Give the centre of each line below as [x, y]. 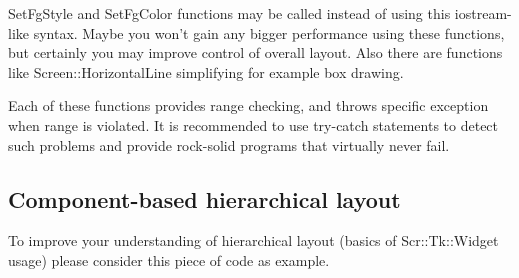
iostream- [483, 13]
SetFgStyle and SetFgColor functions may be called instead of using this [229, 13]
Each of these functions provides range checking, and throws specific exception [248, 105]
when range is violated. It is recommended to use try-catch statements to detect [253, 124]
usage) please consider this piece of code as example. [169, 259]
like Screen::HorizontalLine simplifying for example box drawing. [206, 71]
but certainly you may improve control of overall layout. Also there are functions [255, 52]
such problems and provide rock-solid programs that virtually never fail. [229, 144]
